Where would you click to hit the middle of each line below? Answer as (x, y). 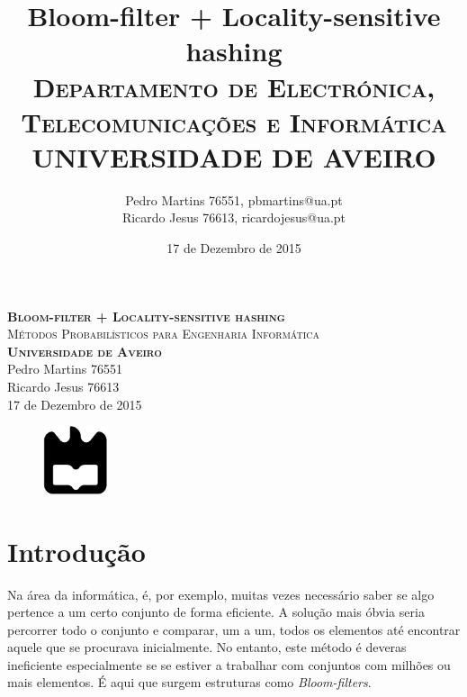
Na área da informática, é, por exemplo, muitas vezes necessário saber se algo (221, 594)
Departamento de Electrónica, (234, 86)
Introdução (76, 551)
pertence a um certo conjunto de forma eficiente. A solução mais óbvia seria (216, 612)
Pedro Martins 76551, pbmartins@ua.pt (234, 199)
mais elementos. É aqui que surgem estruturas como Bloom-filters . (189, 682)
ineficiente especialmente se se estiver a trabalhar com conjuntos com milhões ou (229, 664)
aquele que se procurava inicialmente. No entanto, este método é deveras (207, 647)
